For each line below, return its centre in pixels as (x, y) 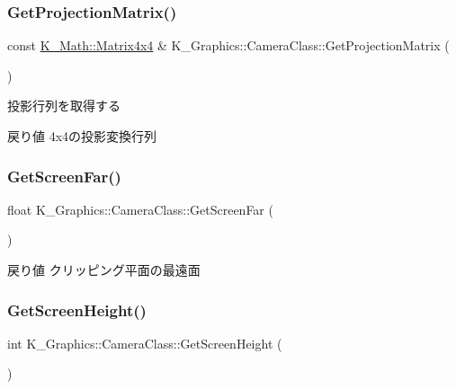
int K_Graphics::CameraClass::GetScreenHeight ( (145, 343)
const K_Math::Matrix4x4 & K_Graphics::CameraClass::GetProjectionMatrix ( (228, 45)
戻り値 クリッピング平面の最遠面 (104, 270)
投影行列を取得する (64, 106)
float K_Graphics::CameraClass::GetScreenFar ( (140, 209)
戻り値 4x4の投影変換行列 (82, 136)
